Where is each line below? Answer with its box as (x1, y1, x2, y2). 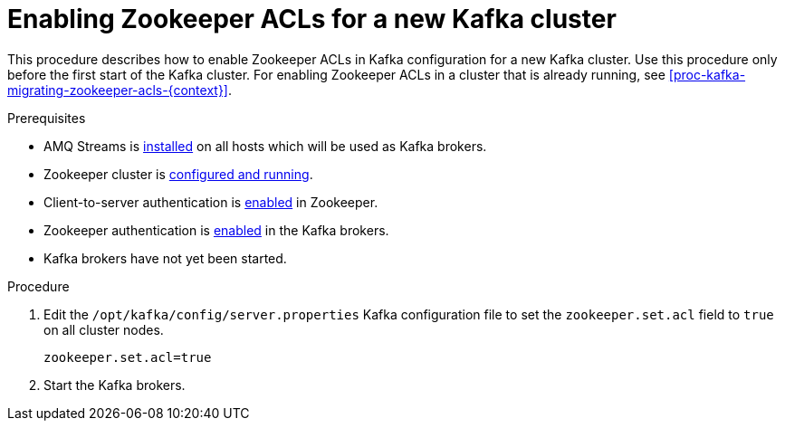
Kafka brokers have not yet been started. (43, 250, 287, 266)
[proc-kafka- (668, 66, 746, 82)
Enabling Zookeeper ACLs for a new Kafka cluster (7, 4, 617, 34)
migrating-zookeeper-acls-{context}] (7, 81, 228, 98)
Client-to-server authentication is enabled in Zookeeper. (43, 194, 378, 210)
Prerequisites (7, 109, 86, 126)
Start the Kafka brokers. (43, 376, 186, 393)
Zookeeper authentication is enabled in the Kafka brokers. (43, 222, 389, 238)
